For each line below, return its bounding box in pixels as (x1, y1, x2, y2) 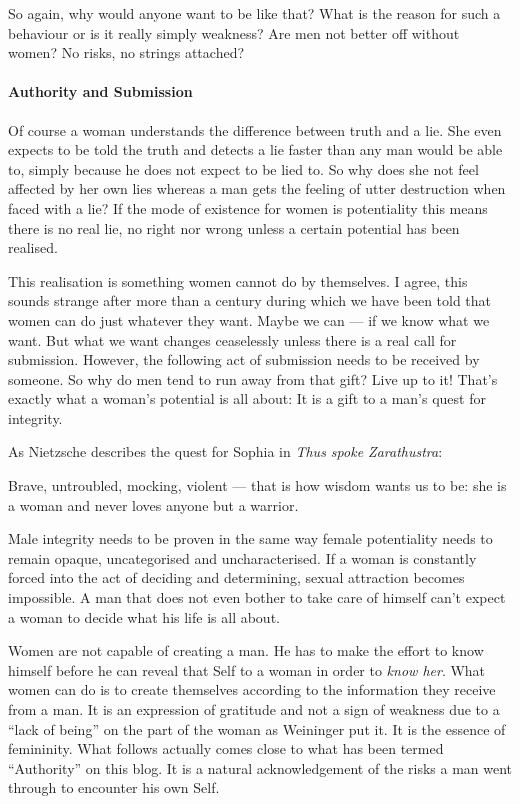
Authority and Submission (8, 81, 193, 102)
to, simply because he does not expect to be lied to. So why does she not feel (8, 158, 479, 179)
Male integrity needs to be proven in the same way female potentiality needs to (8, 528, 493, 549)
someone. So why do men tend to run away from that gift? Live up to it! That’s (8, 368, 498, 389)
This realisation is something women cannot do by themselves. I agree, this (8, 270, 468, 291)
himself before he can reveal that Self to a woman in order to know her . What (8, 659, 486, 680)
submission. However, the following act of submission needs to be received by (8, 349, 480, 370)
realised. (8, 237, 58, 258)
